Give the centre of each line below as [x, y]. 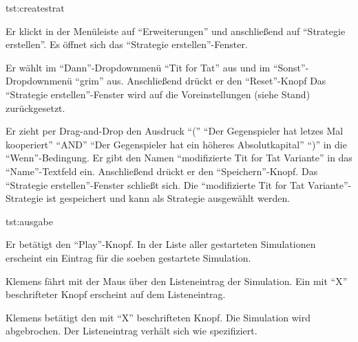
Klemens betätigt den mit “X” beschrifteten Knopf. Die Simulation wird [158, 317]
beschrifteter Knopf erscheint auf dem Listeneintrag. [116, 294]
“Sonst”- [291, 67]
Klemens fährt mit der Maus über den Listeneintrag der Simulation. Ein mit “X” [177, 281]
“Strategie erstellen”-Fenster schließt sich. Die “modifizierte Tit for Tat [155, 184]
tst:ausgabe [29, 221]
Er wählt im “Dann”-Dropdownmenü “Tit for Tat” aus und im [138, 67]
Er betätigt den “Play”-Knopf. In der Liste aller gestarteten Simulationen [161, 244]
